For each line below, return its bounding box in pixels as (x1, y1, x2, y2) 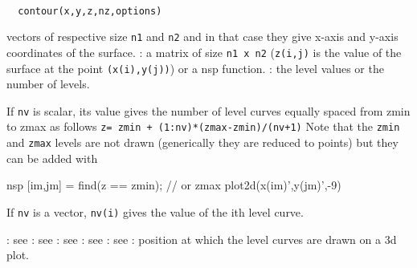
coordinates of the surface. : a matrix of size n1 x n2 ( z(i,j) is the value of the (6, 43, 402, 60)
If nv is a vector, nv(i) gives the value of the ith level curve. (6, 203, 304, 220)
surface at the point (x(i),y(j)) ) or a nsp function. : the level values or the (6, 59, 384, 76)
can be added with (6, 149, 98, 166)
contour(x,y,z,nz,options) (18, 5, 162, 17)
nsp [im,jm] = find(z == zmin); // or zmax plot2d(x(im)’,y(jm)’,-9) (6, 177, 341, 193)
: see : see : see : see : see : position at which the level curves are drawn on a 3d (6, 230, 397, 247)
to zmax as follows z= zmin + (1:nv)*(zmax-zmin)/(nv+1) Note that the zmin (6, 118, 400, 135)
